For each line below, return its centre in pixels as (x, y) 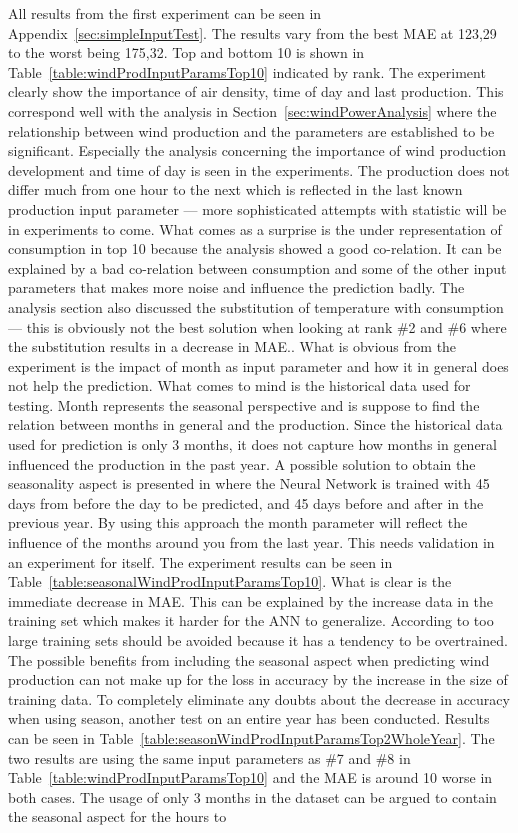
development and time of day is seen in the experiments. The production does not (259, 169)
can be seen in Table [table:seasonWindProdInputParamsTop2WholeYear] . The (251, 737)
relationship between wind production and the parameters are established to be (251, 130)
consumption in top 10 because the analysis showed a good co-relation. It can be (255, 248)
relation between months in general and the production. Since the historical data (255, 424)
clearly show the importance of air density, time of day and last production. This (256, 91)
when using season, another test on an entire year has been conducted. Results (249, 718)
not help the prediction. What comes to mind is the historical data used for (239, 385)
